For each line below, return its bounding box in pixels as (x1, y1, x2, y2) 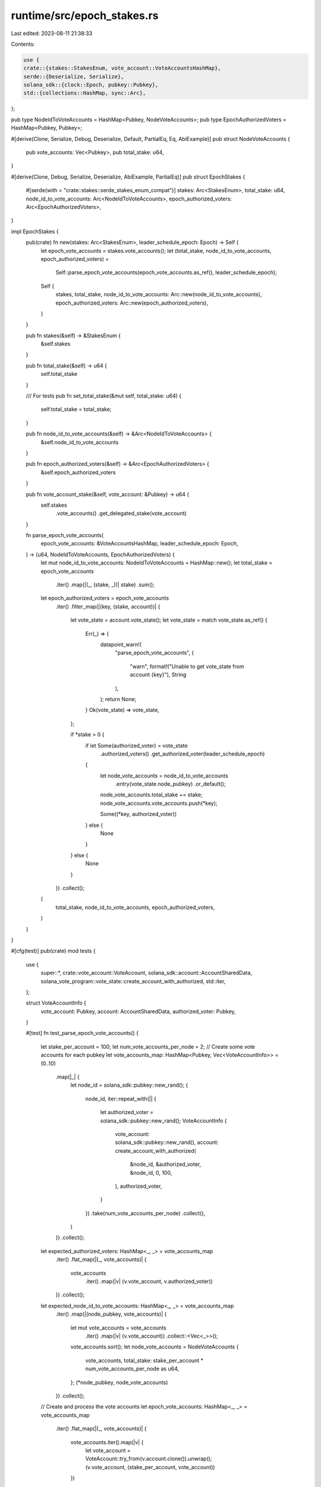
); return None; (100, 695, 137, 702)
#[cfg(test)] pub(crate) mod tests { (11, 948, 96, 955)
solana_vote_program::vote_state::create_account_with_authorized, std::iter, (40, 977, 226, 984)
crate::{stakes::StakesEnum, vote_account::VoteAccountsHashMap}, (23, 65, 221, 71)
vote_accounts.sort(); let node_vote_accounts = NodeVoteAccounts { (70, 1343, 239, 1350)
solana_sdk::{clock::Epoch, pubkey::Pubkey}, (23, 81, 159, 89)
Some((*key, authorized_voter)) (100, 811, 177, 818)
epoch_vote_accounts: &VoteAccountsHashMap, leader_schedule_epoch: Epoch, (40, 540, 238, 547)
